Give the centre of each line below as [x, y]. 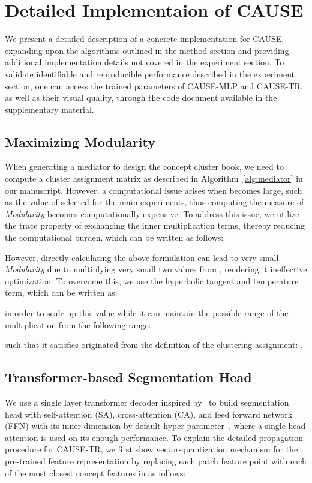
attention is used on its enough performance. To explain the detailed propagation [154, 437]
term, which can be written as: [61, 292]
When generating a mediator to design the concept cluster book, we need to [144, 166]
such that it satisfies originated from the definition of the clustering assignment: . [154, 345]
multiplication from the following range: [78, 324]
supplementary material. [49, 109]
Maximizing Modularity [80, 141]
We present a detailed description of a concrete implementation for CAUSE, [145, 39]
